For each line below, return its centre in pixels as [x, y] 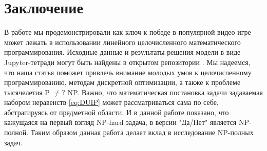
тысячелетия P [27, 92]
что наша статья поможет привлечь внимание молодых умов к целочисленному [128, 72]
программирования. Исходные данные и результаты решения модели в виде [122, 52]
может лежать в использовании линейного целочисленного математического [122, 42]
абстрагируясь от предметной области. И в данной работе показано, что [117, 112]
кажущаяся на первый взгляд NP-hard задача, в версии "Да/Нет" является [120, 122]
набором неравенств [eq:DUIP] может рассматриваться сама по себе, [111, 102]
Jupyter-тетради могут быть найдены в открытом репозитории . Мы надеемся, [127, 62]
